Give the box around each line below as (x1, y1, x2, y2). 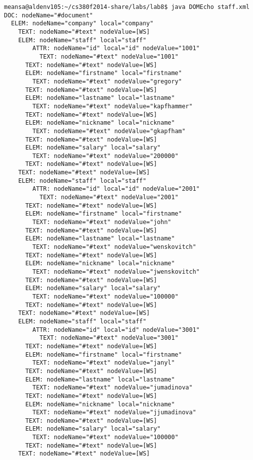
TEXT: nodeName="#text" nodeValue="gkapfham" (32, 127, 186, 135)
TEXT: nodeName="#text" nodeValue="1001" (39, 53, 178, 60)
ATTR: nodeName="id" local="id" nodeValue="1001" (32, 45, 200, 52)
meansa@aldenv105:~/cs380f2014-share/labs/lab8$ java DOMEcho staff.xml (4, 3, 250, 10)
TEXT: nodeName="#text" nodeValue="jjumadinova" (32, 409, 196, 416)
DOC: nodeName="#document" (4, 11, 93, 19)
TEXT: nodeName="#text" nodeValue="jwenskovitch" (32, 268, 200, 275)
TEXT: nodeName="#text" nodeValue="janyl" (32, 359, 175, 367)
